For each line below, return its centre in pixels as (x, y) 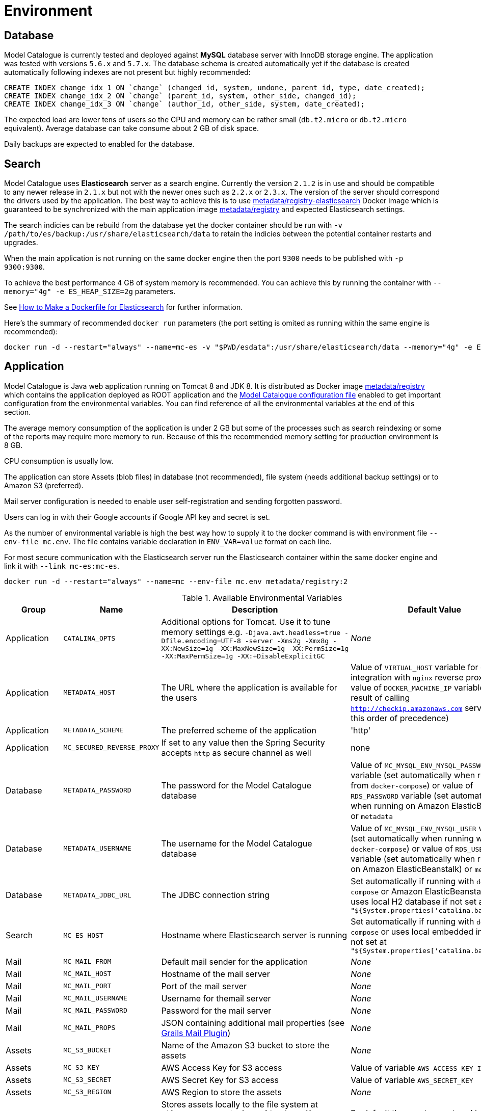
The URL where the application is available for (249, 687)
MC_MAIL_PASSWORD (95, 1011)
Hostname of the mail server (216, 974)
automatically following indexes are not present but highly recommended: (127, 72)
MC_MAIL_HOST (87, 974)
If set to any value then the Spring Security (243, 742)
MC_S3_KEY (81, 1068)
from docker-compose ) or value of (412, 785)
